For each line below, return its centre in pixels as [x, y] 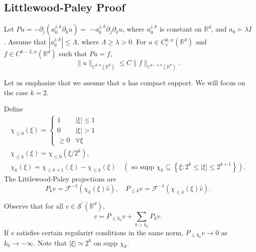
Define [14, 109]
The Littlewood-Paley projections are [60, 179]
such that [73, 54]
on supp [106, 242]
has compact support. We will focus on [187, 83]
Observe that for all [34, 205]
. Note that [50, 242]
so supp [143, 167]
